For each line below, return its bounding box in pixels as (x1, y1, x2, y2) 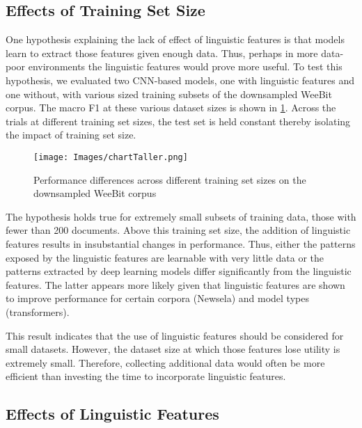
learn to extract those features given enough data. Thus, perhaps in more (6, 45, 318, 60)
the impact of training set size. (6, 127, 136, 142)
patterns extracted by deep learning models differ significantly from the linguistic (6, 264, 352, 278)
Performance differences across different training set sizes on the (33, 172, 306, 187)
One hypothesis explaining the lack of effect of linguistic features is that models (6, 32, 345, 47)
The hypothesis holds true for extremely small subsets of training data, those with (6, 209, 356, 223)
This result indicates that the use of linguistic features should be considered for (6, 328, 344, 342)
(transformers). (6, 304, 70, 319)
